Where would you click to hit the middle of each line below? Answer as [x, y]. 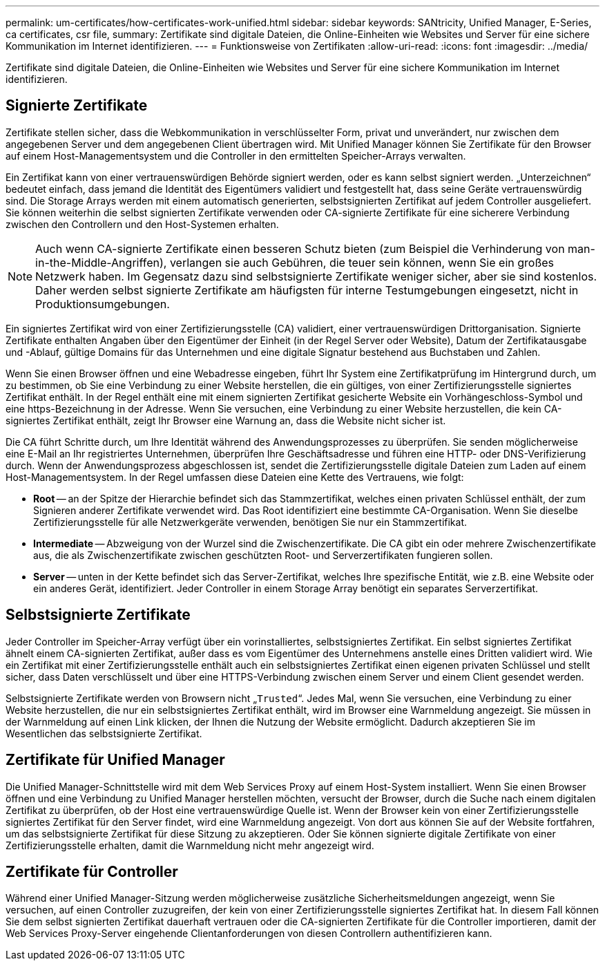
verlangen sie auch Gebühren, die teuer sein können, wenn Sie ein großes [362, 262]
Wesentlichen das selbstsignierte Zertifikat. [104, 733]
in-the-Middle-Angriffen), [101, 262]
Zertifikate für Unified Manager [115, 760]
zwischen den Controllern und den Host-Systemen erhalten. [142, 224]
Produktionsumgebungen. [103, 304]
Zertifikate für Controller [92, 871]
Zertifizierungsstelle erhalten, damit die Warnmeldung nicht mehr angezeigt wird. [190, 845]
